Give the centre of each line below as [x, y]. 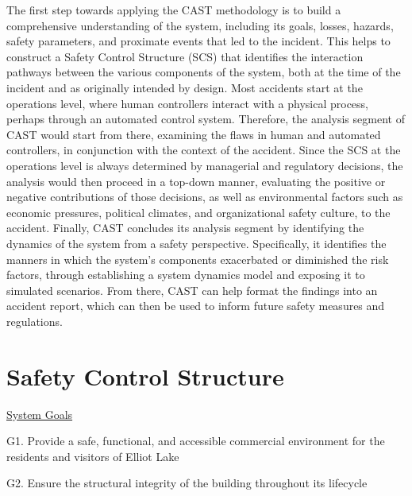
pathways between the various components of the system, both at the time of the [204, 72]
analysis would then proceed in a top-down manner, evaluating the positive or [196, 181]
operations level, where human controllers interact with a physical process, [187, 103]
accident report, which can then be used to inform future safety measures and [196, 306]
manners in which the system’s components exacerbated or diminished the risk [198, 259]
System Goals [40, 414]
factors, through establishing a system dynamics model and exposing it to [186, 275]
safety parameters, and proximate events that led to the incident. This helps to [198, 41]
